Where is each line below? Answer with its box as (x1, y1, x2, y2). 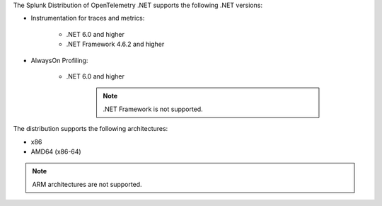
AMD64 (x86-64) (30, 147, 81, 156)
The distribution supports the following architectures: (13, 125, 168, 133)
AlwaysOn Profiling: (30, 56, 88, 64)
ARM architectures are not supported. (32, 180, 142, 188)
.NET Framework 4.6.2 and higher (66, 40, 165, 49)
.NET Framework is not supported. (103, 105, 203, 113)
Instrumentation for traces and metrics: (30, 14, 145, 23)
